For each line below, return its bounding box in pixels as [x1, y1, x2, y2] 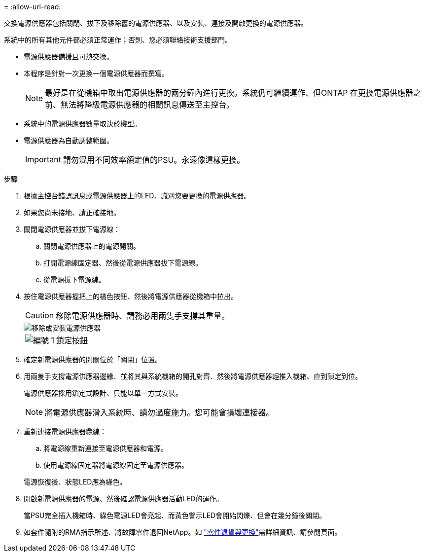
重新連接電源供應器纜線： [24, 427, 106, 436]
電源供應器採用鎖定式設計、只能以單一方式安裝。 [24, 389, 182, 397]
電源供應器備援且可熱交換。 [24, 52, 113, 61]
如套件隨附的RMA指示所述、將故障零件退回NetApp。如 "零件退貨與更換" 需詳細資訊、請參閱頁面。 [24, 528, 342, 536]
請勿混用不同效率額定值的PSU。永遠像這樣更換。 [63, 155, 245, 165]
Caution [25, 310, 54, 320]
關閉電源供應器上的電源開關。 [43, 242, 140, 250]
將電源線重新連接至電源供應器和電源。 [43, 444, 168, 452]
